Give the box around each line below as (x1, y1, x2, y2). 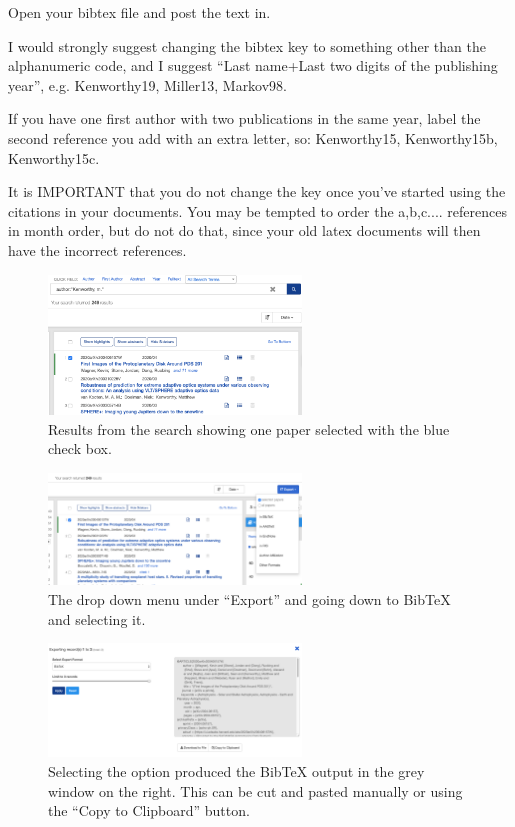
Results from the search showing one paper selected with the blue (48, 418, 450, 439)
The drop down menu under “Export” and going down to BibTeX (48, 589, 451, 609)
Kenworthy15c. (8, 147, 100, 168)
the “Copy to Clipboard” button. (48, 800, 250, 821)
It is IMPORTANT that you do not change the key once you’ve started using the (8, 181, 506, 202)
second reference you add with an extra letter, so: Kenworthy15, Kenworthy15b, (8, 127, 498, 148)
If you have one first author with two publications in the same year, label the (8, 108, 481, 129)
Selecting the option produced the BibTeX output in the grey (48, 761, 425, 782)
